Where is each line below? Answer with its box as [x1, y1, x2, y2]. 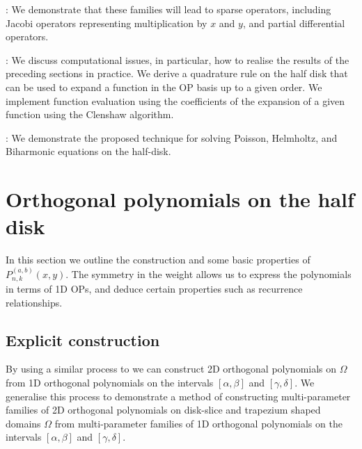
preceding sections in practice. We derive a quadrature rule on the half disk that [6, 66, 348, 81]
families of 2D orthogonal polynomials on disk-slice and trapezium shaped [6, 402, 321, 417]
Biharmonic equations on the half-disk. [6, 144, 171, 158]
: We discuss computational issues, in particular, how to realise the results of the [6, 52, 349, 67]
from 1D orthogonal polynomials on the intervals [6, 375, 214, 390]
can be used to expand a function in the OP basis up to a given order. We [6, 79, 322, 94]
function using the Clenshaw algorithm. [6, 107, 174, 122]
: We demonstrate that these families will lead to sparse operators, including [6, 2, 331, 16]
